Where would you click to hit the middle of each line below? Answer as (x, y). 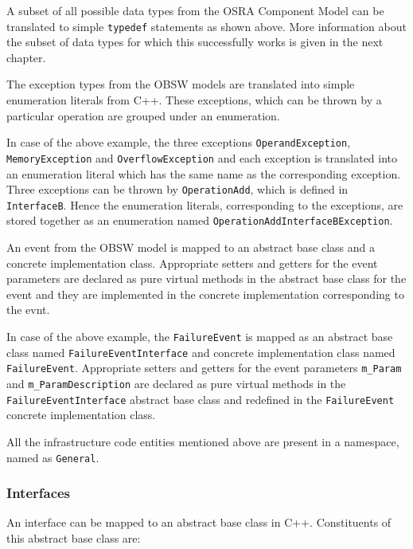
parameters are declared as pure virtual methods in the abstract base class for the (206, 278)
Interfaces (39, 493)
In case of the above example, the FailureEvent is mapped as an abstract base (200, 337)
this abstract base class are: (74, 538)
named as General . (53, 457)
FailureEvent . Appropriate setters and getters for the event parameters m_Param (204, 368)
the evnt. (28, 310)
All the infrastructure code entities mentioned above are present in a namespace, (203, 441)
